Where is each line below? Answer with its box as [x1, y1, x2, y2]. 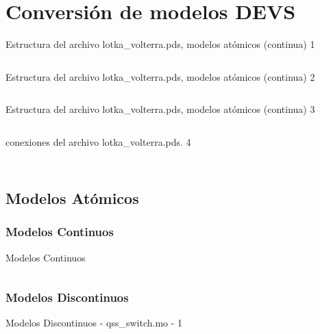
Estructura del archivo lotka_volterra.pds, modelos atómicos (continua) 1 [5, 37, 315, 51]
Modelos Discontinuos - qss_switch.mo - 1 [5, 316, 183, 330]
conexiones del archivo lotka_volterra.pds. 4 [5, 134, 191, 149]
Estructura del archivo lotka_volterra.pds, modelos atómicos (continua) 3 [5, 102, 315, 116]
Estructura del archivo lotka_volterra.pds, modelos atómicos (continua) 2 [5, 69, 315, 83]
